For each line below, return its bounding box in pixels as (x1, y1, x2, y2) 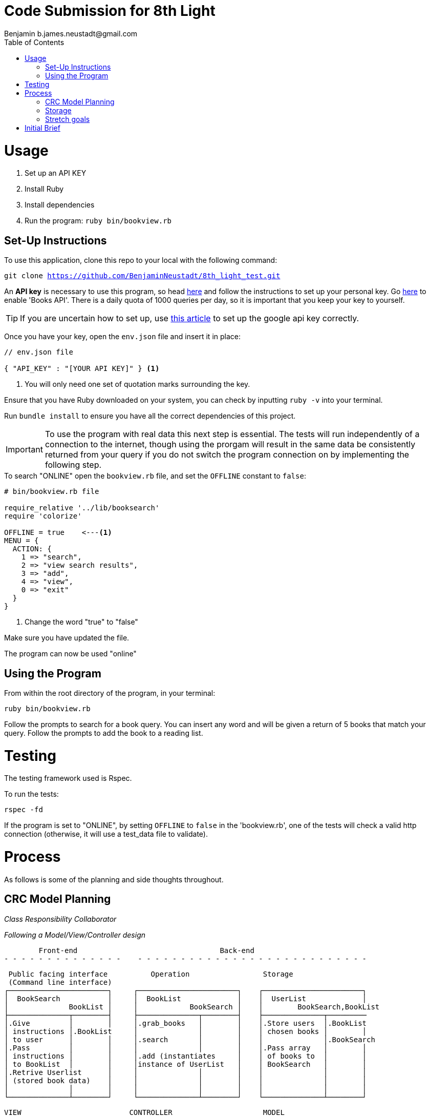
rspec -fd (4, 805, 43, 814)
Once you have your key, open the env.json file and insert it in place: (4, 332, 241, 341)
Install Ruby (25, 184, 64, 194)
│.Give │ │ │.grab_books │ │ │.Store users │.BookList (4, 1019, 367, 1027)
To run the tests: (4, 790, 59, 799)
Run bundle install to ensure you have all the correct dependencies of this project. (4, 411, 296, 421)
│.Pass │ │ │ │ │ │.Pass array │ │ (4, 1043, 367, 1052)
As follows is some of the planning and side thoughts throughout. (4, 875, 224, 884)
